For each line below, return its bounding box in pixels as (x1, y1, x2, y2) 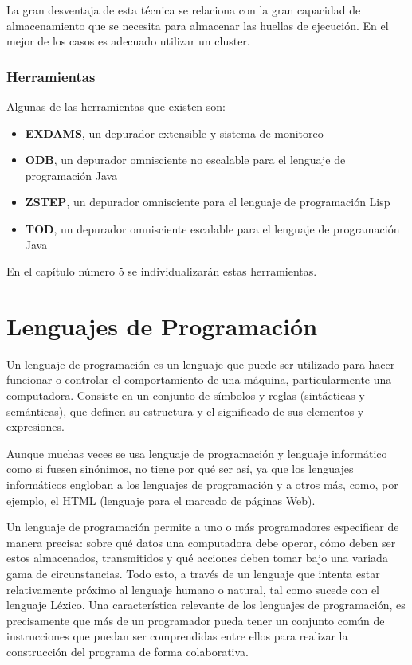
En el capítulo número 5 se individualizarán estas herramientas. (6, 263, 317, 280)
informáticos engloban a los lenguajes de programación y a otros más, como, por (6, 476, 398, 493)
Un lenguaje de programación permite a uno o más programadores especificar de (6, 518, 399, 535)
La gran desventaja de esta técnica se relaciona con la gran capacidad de (6, 2, 361, 18)
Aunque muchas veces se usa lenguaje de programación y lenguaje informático (6, 444, 387, 461)
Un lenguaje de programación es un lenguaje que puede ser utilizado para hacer (6, 355, 395, 372)
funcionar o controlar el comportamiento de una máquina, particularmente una (6, 371, 392, 388)
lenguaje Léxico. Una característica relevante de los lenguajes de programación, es (6, 597, 406, 613)
